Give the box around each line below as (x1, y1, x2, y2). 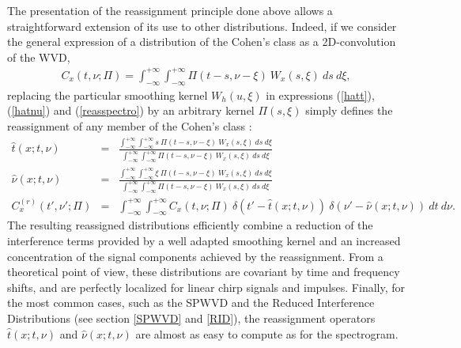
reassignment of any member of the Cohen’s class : (7, 117, 252, 134)
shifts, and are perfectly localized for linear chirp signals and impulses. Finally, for (7, 278, 406, 295)
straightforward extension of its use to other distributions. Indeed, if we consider (7, 17, 397, 34)
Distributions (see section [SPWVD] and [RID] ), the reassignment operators (7, 310, 376, 327)
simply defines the (305, 102, 393, 119)
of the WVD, (7, 48, 70, 65)
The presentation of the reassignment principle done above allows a (7, 2, 333, 18)
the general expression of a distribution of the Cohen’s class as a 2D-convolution (7, 33, 396, 50)
